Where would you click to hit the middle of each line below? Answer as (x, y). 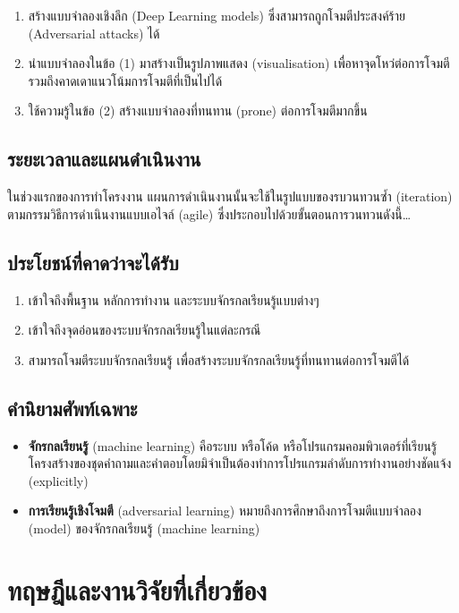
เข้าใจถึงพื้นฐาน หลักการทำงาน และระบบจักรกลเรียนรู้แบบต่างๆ (174, 299)
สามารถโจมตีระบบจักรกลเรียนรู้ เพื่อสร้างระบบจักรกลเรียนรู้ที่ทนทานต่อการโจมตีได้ (219, 359)
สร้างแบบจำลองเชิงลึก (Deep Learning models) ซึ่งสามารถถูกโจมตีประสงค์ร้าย (217, 15)
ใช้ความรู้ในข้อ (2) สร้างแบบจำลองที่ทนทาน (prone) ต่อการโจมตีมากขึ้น (198, 111)
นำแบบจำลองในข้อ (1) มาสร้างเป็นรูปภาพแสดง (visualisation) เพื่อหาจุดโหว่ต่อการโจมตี (239, 63)
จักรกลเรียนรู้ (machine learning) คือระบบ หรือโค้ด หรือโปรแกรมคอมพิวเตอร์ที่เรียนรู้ (233, 445)
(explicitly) (58, 480)
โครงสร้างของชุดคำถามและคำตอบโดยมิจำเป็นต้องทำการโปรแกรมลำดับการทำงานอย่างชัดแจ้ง (240, 463)
